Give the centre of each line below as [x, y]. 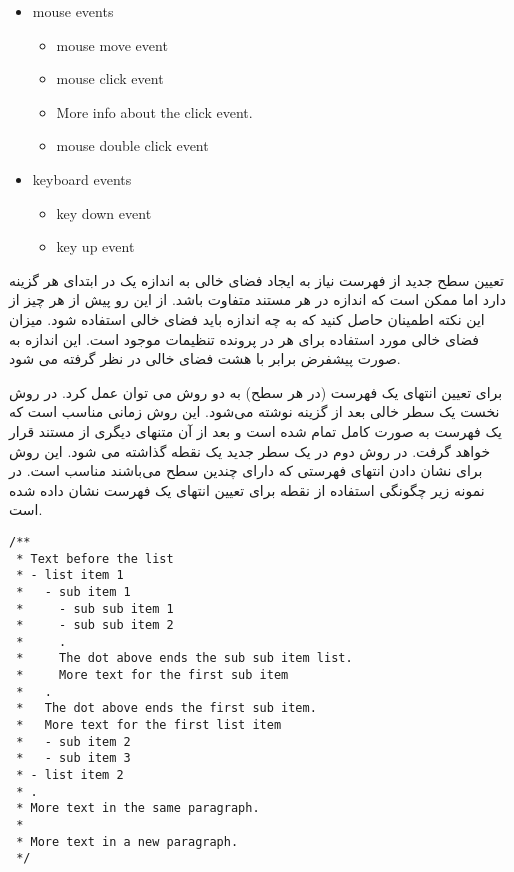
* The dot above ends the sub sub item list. [184, 658]
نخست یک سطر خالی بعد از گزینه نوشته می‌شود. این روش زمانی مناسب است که [254, 411]
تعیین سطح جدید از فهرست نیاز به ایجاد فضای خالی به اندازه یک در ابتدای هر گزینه [256, 279]
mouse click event [110, 78]
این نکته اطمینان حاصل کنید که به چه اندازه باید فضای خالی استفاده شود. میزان [247, 318]
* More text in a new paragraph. [127, 841]
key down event [104, 212]
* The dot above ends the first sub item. [166, 708]
